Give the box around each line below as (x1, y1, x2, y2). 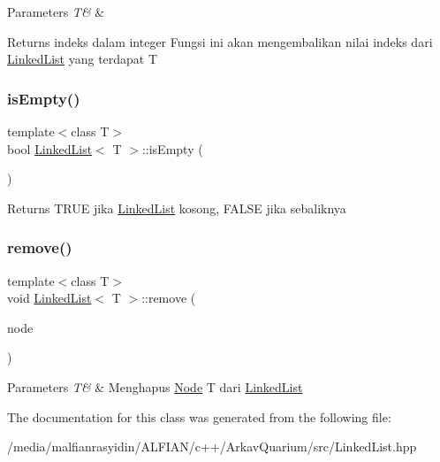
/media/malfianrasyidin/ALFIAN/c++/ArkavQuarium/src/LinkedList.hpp (7, 437, 417, 456)
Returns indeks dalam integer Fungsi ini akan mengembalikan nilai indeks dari (7, 32, 433, 50)
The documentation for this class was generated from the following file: (7, 407, 391, 426)
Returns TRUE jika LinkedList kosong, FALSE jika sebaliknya (7, 198, 346, 217)
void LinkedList (7, 289, 92, 307)
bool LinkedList (7, 139, 93, 158)
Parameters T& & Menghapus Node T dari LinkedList (7, 377, 303, 396)
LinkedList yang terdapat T (7, 50, 158, 68)
